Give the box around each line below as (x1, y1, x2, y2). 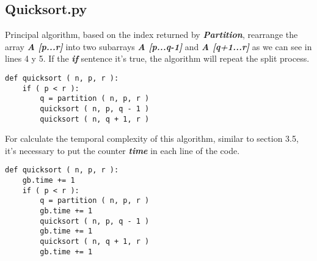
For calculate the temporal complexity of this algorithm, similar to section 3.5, (5, 132, 299, 145)
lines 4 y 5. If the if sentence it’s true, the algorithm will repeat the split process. (5, 52, 310, 65)
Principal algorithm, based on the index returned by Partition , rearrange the (5, 28, 298, 41)
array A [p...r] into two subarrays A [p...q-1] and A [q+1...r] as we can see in (5, 40, 312, 53)
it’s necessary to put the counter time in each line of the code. (5, 144, 240, 156)
